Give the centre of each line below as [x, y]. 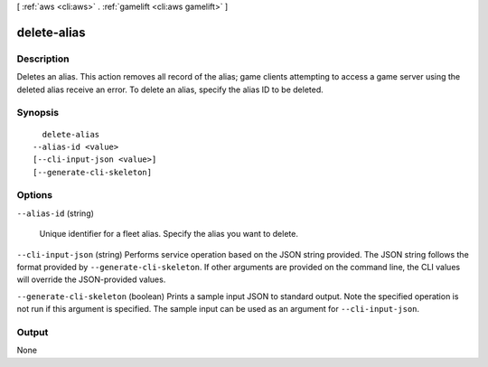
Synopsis [38, 113]
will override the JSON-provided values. [91, 279]
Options [35, 195]
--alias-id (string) [56, 213]
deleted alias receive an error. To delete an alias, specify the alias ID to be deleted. [170, 89]
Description [43, 59]
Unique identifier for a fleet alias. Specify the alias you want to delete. [169, 234]
